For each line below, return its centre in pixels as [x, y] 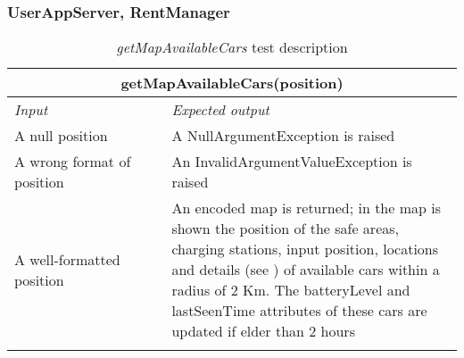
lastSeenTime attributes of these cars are [299, 311]
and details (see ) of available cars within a [306, 270]
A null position [61, 136]
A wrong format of [73, 162]
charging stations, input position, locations [305, 249]
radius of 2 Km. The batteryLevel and [291, 290]
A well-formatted [67, 259]
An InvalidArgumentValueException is [292, 162]
